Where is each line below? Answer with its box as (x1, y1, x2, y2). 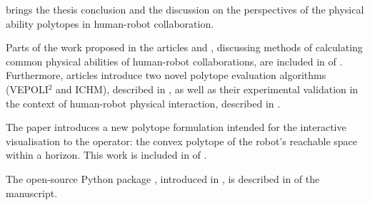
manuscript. (6, 185, 58, 200)
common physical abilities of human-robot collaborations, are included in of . (6, 53, 343, 68)
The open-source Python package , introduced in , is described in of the (6, 171, 320, 186)
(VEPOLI (6, 81, 49, 96)
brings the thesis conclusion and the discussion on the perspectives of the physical (6, 2, 364, 16)
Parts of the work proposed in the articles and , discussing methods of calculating (6, 40, 363, 55)
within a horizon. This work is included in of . (6, 147, 207, 162)
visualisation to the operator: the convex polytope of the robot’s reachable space (6, 133, 358, 148)
